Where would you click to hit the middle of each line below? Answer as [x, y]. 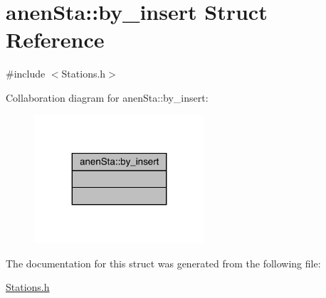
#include [26, 74]
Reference [55, 39]
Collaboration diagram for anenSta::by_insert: [107, 97]
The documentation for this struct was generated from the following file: [163, 263]
